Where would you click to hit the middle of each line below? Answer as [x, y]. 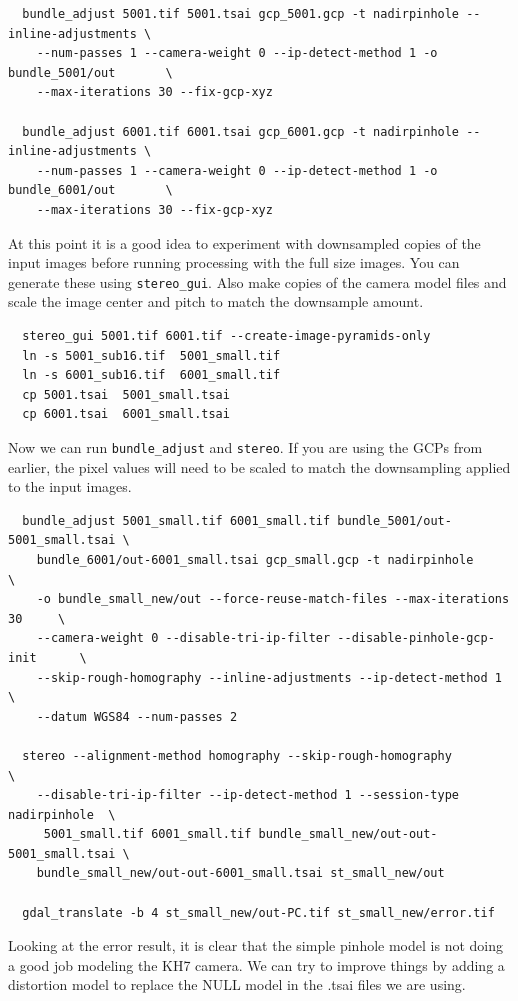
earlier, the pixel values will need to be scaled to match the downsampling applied [259, 466]
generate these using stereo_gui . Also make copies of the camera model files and [257, 281]
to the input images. [70, 486]
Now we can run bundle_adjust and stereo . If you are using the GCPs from [245, 446]
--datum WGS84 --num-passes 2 [137, 716]
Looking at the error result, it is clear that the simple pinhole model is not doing [255, 945]
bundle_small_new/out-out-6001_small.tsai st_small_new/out [240, 873]
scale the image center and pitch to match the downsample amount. [216, 301]
